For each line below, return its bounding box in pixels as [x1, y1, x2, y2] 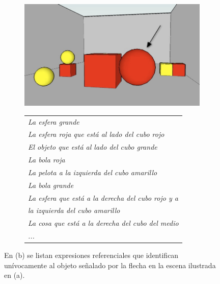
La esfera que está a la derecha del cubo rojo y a [28, 192, 178, 203]
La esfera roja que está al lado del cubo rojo [28, 129, 164, 139]
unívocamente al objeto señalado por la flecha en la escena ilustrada [4, 259, 216, 270]
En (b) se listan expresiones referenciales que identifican [4, 250, 179, 261]
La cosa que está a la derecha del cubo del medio [28, 218, 179, 228]
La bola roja [28, 154, 65, 165]
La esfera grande [28, 116, 79, 127]
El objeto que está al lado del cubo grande [28, 141, 157, 152]
